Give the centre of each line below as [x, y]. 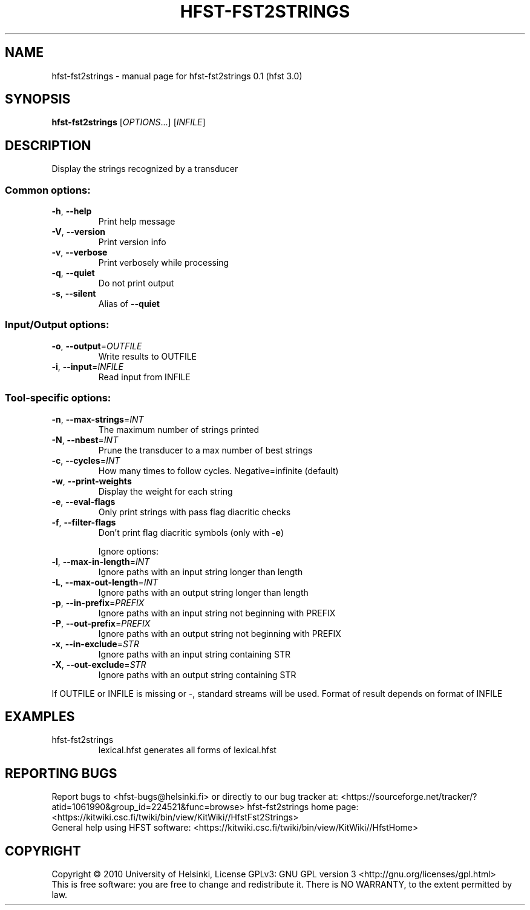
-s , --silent [74, 294]
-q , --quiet [73, 273]
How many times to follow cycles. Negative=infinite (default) [218, 470]
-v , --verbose [80, 252]
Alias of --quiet [129, 304]
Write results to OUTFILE [147, 356]
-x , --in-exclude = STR [95, 644]
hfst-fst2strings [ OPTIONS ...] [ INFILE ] [129, 122]
